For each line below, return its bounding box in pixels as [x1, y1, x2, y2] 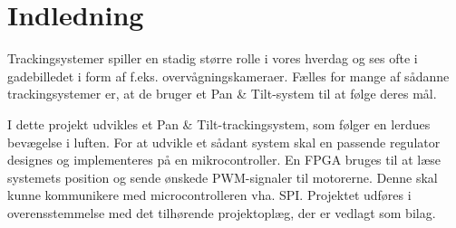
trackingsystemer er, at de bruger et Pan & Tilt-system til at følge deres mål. [7, 84, 437, 103]
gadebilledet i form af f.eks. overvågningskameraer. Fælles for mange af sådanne [7, 66, 450, 85]
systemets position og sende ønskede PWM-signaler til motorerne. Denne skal [7, 167, 438, 186]
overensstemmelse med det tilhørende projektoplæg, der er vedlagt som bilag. [7, 203, 436, 222]
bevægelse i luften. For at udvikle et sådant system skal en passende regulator [7, 132, 441, 151]
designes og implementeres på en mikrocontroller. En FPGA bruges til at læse [7, 150, 441, 169]
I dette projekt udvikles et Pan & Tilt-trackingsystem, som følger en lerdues [7, 114, 431, 133]
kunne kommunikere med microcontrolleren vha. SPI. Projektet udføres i [7, 185, 412, 204]
